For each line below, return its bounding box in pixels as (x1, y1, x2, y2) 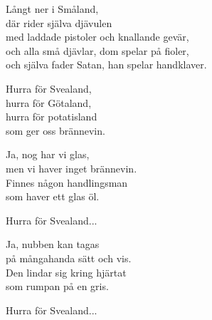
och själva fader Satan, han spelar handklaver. (6, 57, 207, 72)
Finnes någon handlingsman (6, 175, 128, 190)
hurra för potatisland (6, 109, 97, 124)
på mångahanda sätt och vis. (6, 250, 132, 265)
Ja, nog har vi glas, (6, 147, 90, 162)
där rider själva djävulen (6, 15, 112, 30)
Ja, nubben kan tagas (6, 237, 100, 252)
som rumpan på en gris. (6, 279, 109, 294)
